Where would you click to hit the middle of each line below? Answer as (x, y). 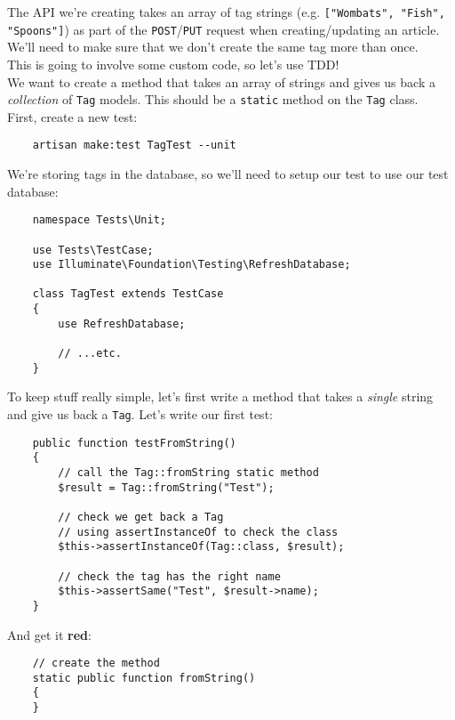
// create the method (96, 663)
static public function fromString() (144, 678)
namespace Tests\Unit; (99, 220)
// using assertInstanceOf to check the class (198, 532)
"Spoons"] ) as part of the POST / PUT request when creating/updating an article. (224, 29)
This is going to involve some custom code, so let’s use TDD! (173, 64)
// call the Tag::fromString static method (188, 472)
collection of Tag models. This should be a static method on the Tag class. (213, 99)
